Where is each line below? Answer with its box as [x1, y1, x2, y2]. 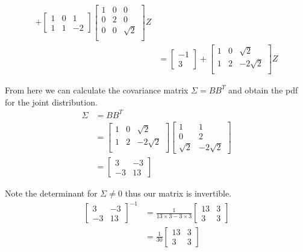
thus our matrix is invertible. [125, 187, 232, 200]
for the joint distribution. [5, 95, 98, 108]
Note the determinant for [5, 187, 98, 200]
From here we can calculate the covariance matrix [5, 83, 189, 96]
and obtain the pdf [228, 83, 298, 96]
